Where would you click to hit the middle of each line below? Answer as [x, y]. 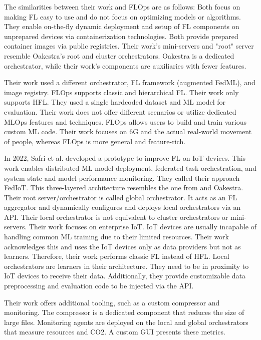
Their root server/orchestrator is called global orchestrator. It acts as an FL [121, 197]
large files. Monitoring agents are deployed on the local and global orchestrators [126, 322]
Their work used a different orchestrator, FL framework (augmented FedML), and [130, 82]
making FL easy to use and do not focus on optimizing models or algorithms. [122, 16]
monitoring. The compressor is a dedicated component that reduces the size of [124, 312]
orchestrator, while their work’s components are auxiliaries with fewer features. [125, 65]
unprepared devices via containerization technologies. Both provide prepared [121, 36]
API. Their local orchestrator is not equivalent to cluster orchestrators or [116, 217]
